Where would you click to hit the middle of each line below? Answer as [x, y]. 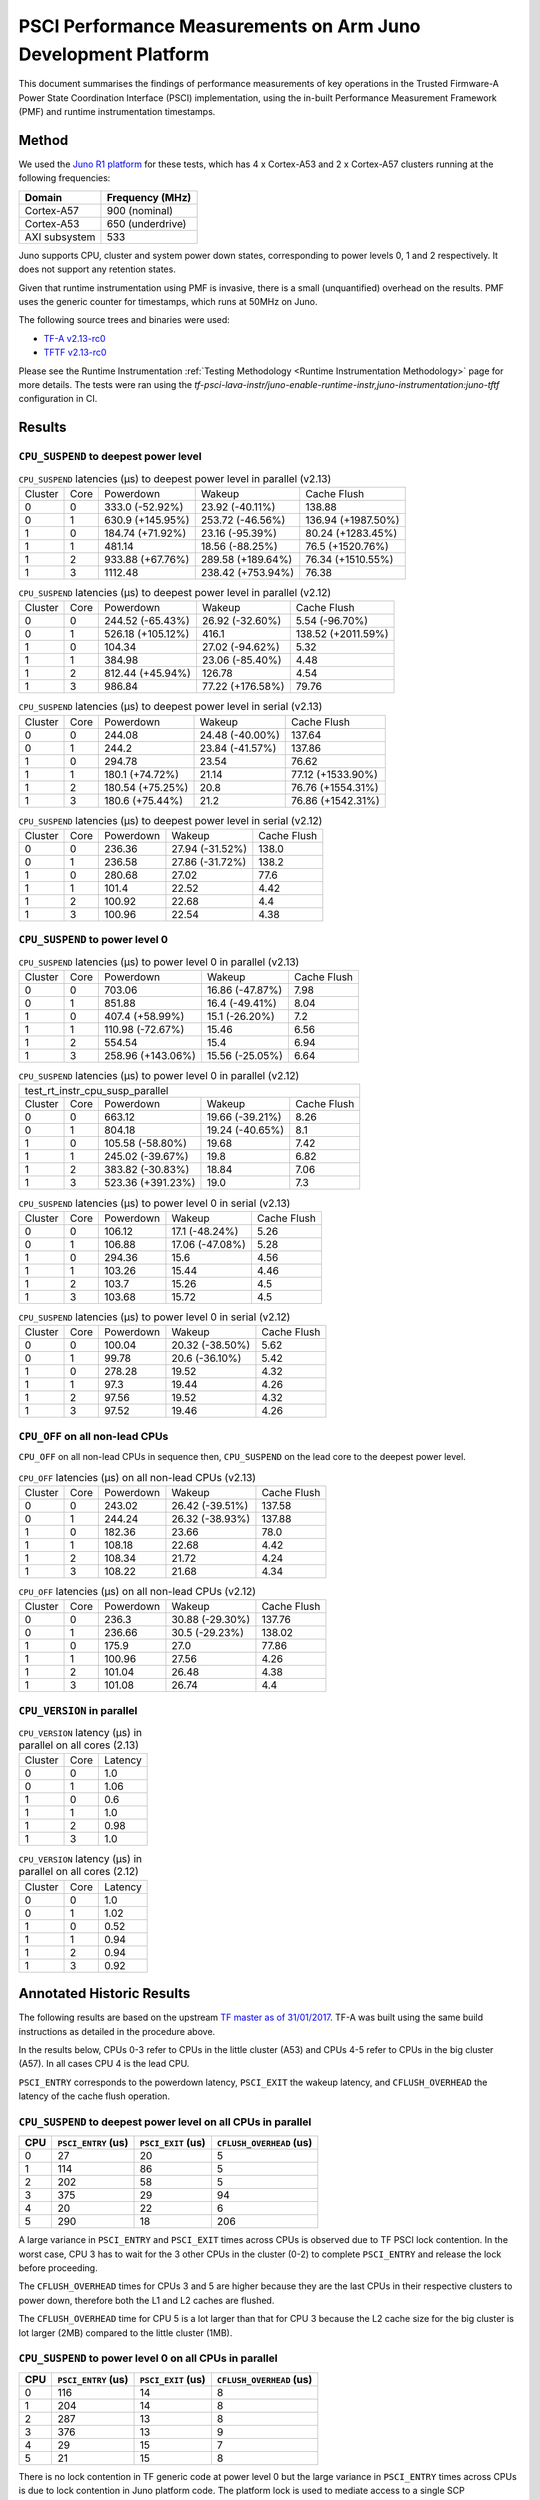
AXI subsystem [60, 237]
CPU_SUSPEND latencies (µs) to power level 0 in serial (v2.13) [154, 1203]
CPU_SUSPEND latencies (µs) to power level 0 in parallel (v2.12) [159, 1076]
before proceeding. [58, 2268]
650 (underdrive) [146, 223]
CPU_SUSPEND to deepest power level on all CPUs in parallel [165, 2122]
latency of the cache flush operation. [94, 2096]
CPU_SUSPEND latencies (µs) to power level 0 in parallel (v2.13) [159, 962]
